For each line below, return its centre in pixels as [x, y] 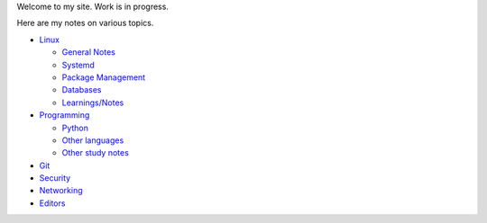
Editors [52, 203]
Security [55, 178]
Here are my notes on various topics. [85, 23]
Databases [82, 90]
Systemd [78, 65]
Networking [61, 191]
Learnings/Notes [93, 103]
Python [75, 128]
